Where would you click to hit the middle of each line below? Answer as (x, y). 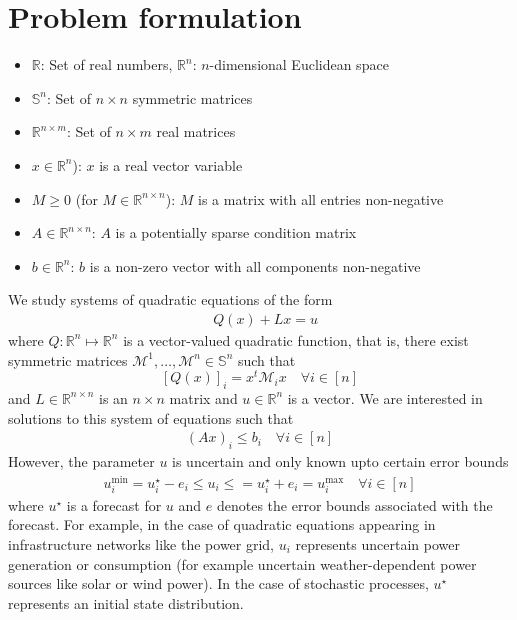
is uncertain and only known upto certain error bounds (340, 460)
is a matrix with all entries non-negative (320, 198)
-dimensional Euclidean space (299, 64)
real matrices (196, 131)
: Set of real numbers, (106, 64)
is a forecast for (114, 504)
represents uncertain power (377, 544)
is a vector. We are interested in (385, 397)
